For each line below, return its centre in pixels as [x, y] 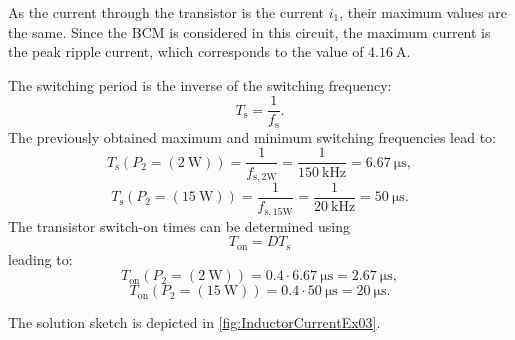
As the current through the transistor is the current [166, 12]
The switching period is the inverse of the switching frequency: [200, 84]
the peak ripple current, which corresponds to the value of [186, 51]
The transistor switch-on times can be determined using [179, 225]
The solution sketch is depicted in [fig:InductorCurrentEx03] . [194, 322]
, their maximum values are [423, 12]
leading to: [40, 258]
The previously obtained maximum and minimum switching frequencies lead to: [252, 136]
